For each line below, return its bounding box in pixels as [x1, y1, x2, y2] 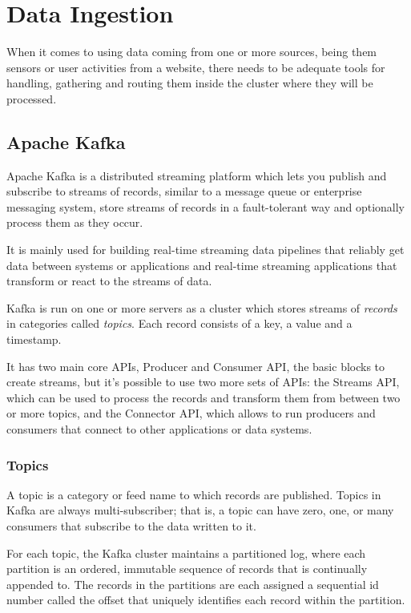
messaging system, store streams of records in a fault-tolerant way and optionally [6, 198, 405, 215]
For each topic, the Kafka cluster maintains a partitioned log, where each [6, 544, 366, 561]
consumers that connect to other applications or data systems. [6, 421, 312, 438]
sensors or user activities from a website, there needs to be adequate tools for [6, 58, 385, 75]
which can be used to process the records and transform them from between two [6, 389, 401, 405]
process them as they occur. [6, 214, 143, 231]
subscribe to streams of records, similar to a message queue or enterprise [6, 183, 362, 200]
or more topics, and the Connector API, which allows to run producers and [6, 405, 376, 421]
